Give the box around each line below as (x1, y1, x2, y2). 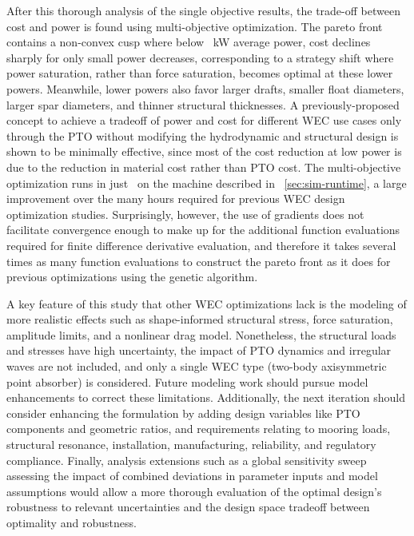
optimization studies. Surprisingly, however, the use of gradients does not (6, 205, 364, 222)
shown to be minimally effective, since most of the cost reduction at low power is (6, 143, 402, 160)
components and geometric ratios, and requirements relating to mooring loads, (6, 420, 391, 437)
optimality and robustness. (6, 514, 137, 530)
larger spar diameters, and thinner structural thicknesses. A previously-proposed (6, 96, 400, 113)
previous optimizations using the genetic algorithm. (6, 268, 258, 285)
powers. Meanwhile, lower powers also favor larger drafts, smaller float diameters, (6, 80, 404, 97)
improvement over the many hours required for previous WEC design (6, 190, 345, 207)
